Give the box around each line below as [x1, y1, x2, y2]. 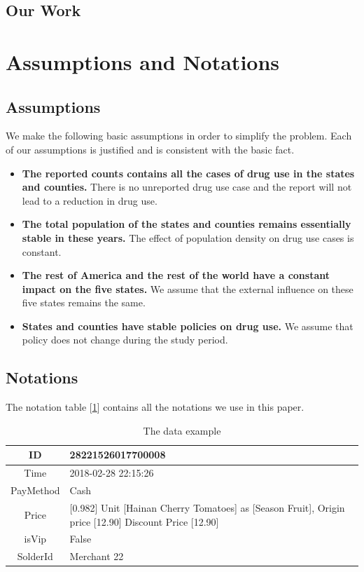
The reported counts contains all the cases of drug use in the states [22, 165, 355, 180]
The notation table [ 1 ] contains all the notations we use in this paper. [6, 400, 304, 414]
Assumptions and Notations [6, 47, 280, 76]
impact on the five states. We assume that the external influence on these [22, 281, 353, 296]
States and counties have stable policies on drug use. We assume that [22, 318, 353, 333]
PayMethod [10, 483, 60, 498]
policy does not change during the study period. [22, 332, 228, 347]
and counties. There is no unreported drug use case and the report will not [22, 179, 352, 194]
